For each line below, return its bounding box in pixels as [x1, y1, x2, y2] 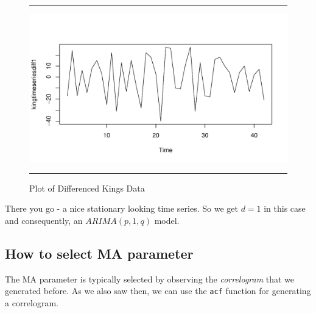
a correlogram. [5, 297, 59, 309]
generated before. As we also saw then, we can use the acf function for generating [5, 284, 311, 297]
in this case [264, 202, 306, 215]
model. [154, 214, 180, 226]
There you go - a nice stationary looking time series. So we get [5, 202, 238, 215]
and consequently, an [5, 214, 83, 226]
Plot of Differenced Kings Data [29, 181, 145, 194]
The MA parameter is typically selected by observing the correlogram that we [5, 272, 295, 285]
